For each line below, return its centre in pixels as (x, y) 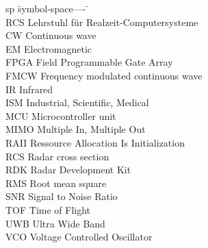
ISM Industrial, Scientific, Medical (77, 102)
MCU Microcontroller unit (61, 115)
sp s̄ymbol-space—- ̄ (47, 8)
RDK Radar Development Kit (68, 170)
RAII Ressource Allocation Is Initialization (95, 142)
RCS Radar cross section (57, 156)
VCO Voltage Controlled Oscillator (79, 237)
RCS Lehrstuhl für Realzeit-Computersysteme (102, 22)
